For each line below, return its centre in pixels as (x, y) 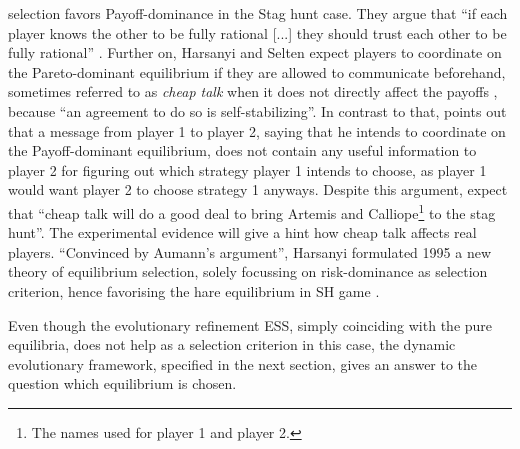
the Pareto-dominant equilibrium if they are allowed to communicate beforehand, (257, 71)
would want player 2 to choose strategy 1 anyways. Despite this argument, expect (258, 189)
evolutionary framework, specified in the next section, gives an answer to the (243, 363)
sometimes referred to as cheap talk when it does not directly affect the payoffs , (253, 91)
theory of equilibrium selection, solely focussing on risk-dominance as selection (248, 271)
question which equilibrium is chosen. (122, 383)
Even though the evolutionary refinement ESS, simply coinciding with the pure (250, 324)
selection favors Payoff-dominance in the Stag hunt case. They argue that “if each (258, 13)
